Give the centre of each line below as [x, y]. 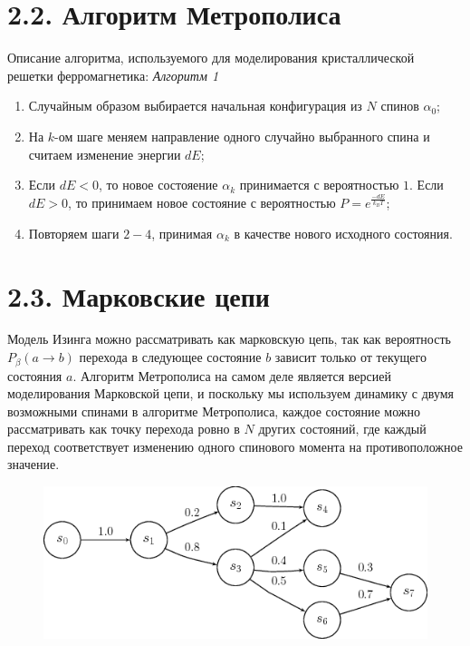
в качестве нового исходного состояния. [343, 233]
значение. [34, 464]
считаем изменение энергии [105, 154]
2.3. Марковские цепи [139, 295]
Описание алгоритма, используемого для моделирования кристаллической [211, 58]
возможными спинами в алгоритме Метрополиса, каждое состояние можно [214, 411]
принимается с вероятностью [319, 185]
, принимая [182, 233]
